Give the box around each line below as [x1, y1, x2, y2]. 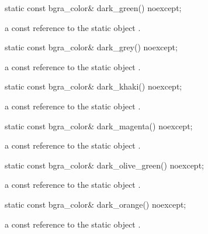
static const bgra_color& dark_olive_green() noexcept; [5, 159, 204, 171]
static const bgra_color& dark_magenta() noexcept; [5, 119, 193, 132]
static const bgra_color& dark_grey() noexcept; [5, 41, 178, 53]
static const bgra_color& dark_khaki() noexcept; [5, 80, 182, 92]
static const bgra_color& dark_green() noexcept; [5, 2, 182, 13]
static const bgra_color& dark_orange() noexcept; [5, 198, 186, 210]
